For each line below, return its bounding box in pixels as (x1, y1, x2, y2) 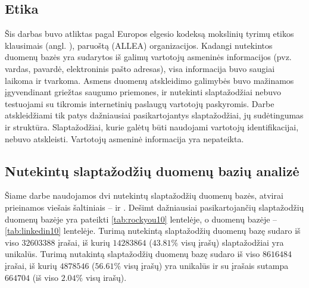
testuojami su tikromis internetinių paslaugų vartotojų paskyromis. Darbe (5, 97, 274, 109)
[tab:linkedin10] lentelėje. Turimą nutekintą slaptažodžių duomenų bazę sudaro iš (5, 224, 301, 237)
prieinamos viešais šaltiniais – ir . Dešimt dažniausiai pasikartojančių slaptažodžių (5, 201, 304, 213)
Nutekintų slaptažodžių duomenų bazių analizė (5, 161, 299, 180)
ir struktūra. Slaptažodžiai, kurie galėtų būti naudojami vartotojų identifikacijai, (5, 120, 299, 133)
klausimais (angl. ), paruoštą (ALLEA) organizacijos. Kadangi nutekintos (5, 39, 273, 51)
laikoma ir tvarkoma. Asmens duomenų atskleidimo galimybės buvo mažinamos (5, 74, 294, 86)
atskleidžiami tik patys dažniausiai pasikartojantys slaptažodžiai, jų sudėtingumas (5, 109, 304, 121)
